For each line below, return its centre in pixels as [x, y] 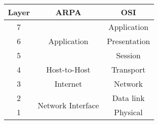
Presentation [128, 41]
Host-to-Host [68, 69]
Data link [128, 98]
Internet [68, 84]
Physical [128, 112]
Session [128, 55]
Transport [128, 69]
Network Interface [68, 105]
